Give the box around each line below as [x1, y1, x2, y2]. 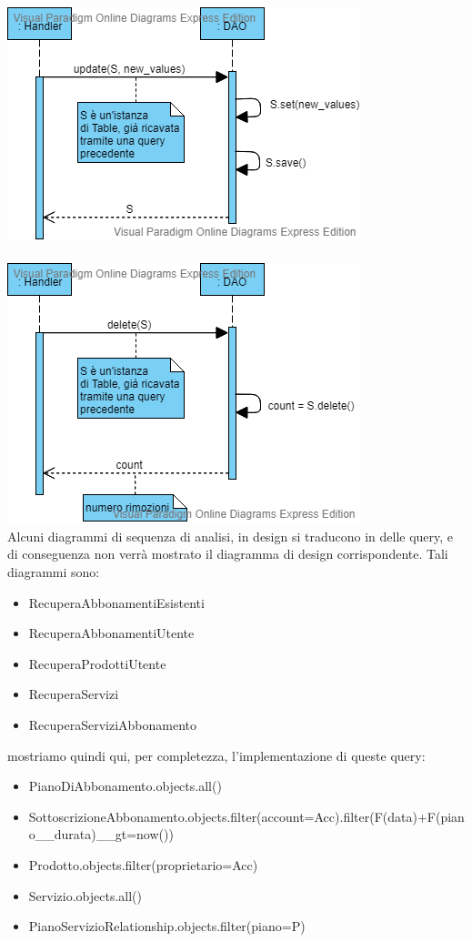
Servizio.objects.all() [28, 886, 142, 905]
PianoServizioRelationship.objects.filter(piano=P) [28, 917, 306, 936]
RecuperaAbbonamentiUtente [28, 623, 195, 643]
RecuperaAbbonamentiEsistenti [28, 593, 205, 612]
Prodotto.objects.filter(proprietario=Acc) [28, 855, 258, 874]
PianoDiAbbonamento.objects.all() [28, 776, 222, 795]
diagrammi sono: [7, 562, 100, 581]
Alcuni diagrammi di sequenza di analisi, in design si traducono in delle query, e [7, 526, 454, 545]
